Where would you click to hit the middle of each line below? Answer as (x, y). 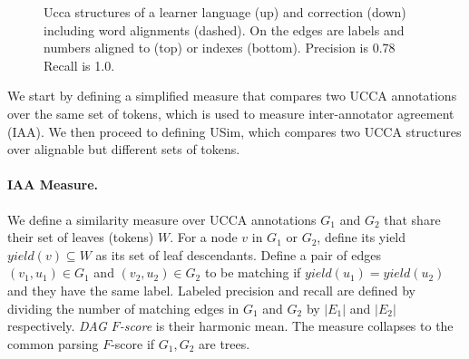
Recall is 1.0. (79, 65)
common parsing (53, 343)
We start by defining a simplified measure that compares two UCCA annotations (232, 96)
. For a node (204, 237)
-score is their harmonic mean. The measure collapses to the (286, 326)
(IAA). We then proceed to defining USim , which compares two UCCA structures (234, 131)
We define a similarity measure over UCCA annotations (162, 219)
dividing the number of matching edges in (123, 308)
